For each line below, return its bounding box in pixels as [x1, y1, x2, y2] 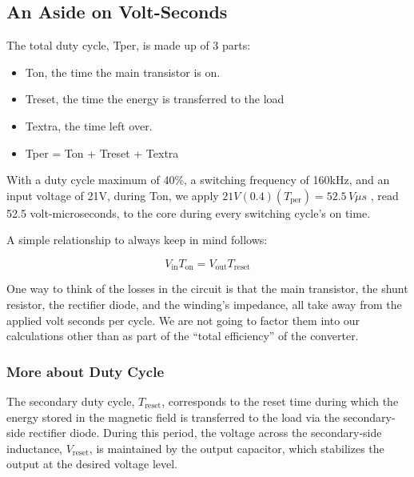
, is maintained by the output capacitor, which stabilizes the [89, 439, 384, 456]
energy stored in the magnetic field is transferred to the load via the [6, 408, 340, 425]
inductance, [6, 439, 63, 456]
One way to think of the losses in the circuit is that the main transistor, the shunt [6, 280, 408, 297]
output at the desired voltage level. [6, 455, 178, 472]
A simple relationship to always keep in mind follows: [6, 231, 268, 248]
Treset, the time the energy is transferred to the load [25, 90, 285, 107]
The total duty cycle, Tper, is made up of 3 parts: [6, 37, 251, 54]
